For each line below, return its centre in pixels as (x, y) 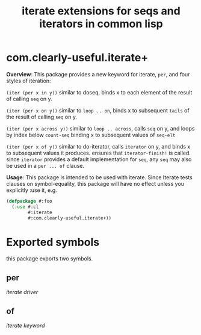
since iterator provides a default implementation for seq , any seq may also (99, 159)
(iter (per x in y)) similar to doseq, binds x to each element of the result (99, 92)
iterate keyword (26, 325)
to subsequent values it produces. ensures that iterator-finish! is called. (99, 153)
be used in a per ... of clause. (45, 165)
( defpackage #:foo (29, 201)
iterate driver (22, 292)
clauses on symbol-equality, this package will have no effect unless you (95, 183)
